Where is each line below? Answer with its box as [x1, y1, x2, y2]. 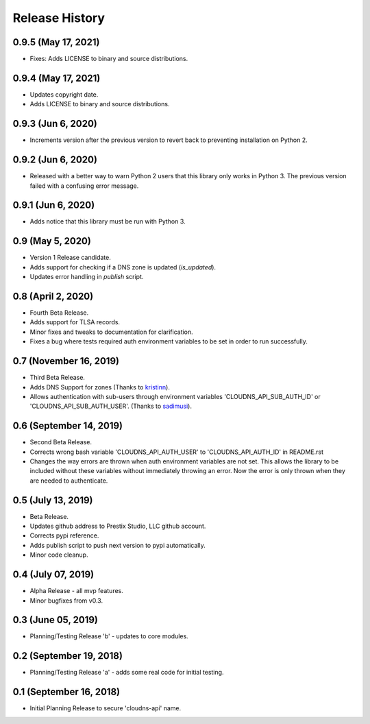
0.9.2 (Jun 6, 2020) [12, 154, 97, 166]
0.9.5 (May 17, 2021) [12, 36, 100, 48]
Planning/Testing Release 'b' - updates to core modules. [29, 632, 188, 640]
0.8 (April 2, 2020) [12, 290, 94, 302]
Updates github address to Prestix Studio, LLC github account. [29, 522, 206, 531]
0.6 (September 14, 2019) [12, 420, 123, 432]
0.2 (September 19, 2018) [12, 650, 123, 662]
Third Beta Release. [29, 374, 86, 382]
